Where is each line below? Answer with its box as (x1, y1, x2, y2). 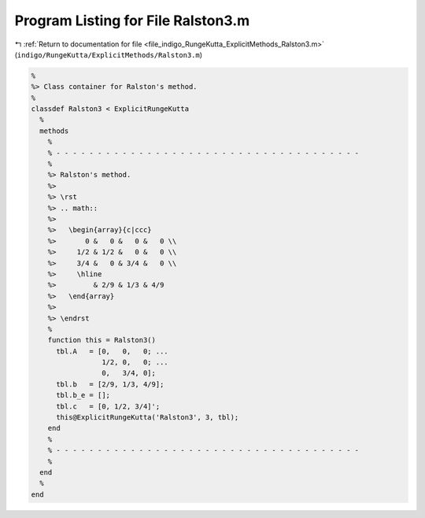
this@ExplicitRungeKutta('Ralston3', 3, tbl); (56, 413, 239, 422)
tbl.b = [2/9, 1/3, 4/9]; (56, 379, 164, 389)
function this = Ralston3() (47, 335, 157, 345)
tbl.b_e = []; (56, 390, 110, 400)
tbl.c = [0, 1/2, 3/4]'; (56, 401, 161, 411)
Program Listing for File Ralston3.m (14, 12, 250, 29)
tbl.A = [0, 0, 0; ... (56, 346, 168, 356)
